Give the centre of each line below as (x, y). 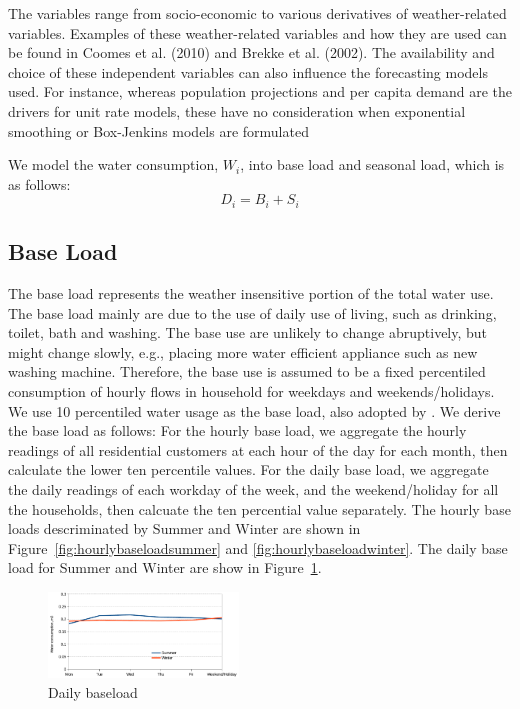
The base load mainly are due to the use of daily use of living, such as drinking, (252, 312)
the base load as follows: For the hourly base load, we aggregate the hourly (237, 430)
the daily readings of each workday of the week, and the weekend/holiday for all (253, 488)
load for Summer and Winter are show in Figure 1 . (165, 567)
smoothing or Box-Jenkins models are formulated (158, 130)
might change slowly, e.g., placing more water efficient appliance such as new (243, 351)
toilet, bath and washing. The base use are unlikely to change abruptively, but (248, 332)
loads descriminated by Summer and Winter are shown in (184, 528)
